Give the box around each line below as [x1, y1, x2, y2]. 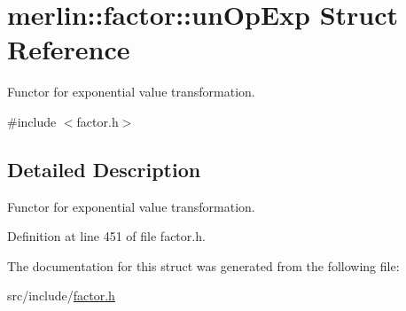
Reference [7, 31, 130, 67]
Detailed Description [7, 155, 201, 183]
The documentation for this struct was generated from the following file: [7, 256, 400, 275]
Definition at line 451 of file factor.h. [7, 227, 206, 245]
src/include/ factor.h [7, 286, 115, 305]
